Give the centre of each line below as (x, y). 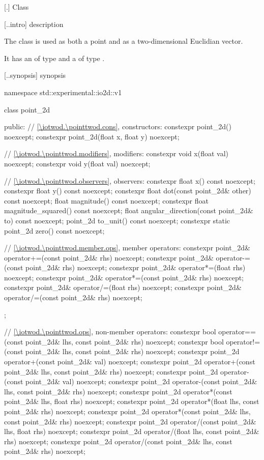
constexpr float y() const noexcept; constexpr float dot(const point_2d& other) (128, 191)
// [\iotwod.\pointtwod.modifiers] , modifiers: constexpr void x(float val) (116, 153)
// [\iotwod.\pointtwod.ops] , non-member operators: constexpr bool (110, 332)
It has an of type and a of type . (54, 58)
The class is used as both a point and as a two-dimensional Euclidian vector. (124, 41)
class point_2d (27, 109)
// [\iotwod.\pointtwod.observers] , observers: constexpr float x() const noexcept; (130, 180)
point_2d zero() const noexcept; (54, 230)
